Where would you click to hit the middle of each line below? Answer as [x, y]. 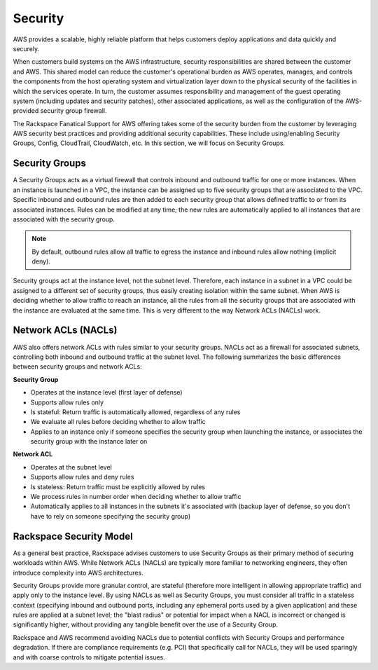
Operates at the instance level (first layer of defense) [106, 392]
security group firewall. [73, 111]
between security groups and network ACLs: [78, 367]
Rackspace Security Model [73, 536]
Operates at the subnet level [71, 467]
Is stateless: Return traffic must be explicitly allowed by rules [118, 486]
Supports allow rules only [67, 402]
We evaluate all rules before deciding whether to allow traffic [118, 422]
